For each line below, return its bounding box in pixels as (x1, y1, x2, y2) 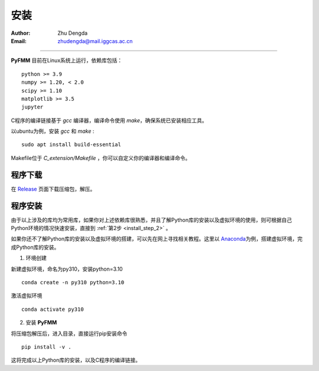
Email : (11, 37, 27, 44)
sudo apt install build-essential (21, 142, 121, 148)
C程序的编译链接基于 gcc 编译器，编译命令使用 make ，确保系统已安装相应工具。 (11, 117, 207, 124)
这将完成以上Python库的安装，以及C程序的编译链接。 (11, 357, 141, 364)
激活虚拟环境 (11, 292, 43, 299)
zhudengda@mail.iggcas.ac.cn (57, 37, 133, 44)
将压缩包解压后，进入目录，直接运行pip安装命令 (11, 330, 128, 337)
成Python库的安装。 (11, 244, 60, 251)
